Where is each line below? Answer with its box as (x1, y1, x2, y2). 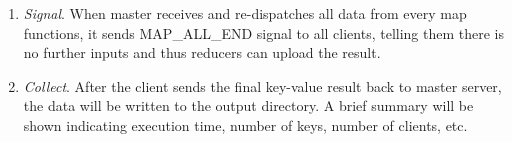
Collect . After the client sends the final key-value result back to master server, (23, 75, 502, 96)
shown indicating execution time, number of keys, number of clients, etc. (23, 114, 468, 135)
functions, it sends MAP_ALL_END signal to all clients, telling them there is (23, 22, 504, 43)
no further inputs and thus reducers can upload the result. (23, 42, 381, 63)
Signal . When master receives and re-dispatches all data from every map (23, 3, 467, 23)
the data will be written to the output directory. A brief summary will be (23, 95, 474, 116)
